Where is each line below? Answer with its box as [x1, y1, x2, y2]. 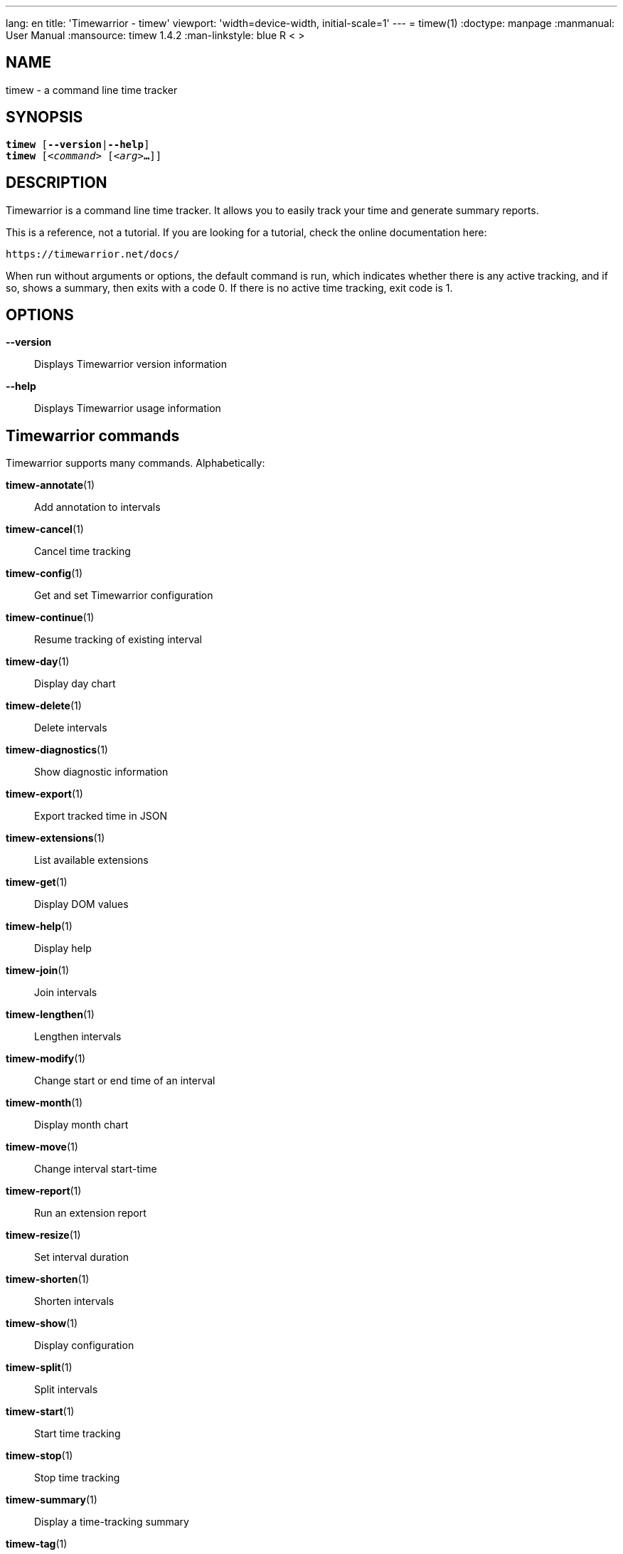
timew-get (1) [6, 876, 68, 889]
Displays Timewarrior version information [34, 358, 227, 371]
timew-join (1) [6, 964, 70, 977]
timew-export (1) [6, 788, 83, 800]
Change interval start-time [34, 1163, 157, 1175]
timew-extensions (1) [6, 832, 105, 845]
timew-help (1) [6, 920, 73, 933]
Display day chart [34, 677, 116, 690]
